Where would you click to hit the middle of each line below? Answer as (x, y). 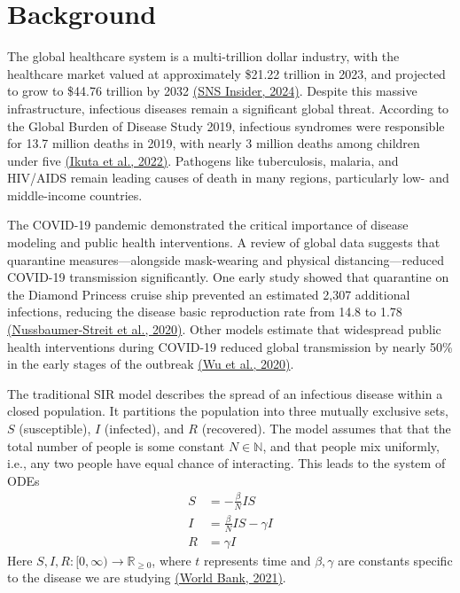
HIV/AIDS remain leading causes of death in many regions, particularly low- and (228, 178)
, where (172, 560)
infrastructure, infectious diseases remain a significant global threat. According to (228, 108)
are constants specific (395, 560)
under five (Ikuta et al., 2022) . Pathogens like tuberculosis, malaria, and (203, 160)
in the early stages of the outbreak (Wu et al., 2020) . (151, 364)
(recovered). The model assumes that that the (326, 428)
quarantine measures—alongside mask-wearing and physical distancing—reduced (226, 259)
